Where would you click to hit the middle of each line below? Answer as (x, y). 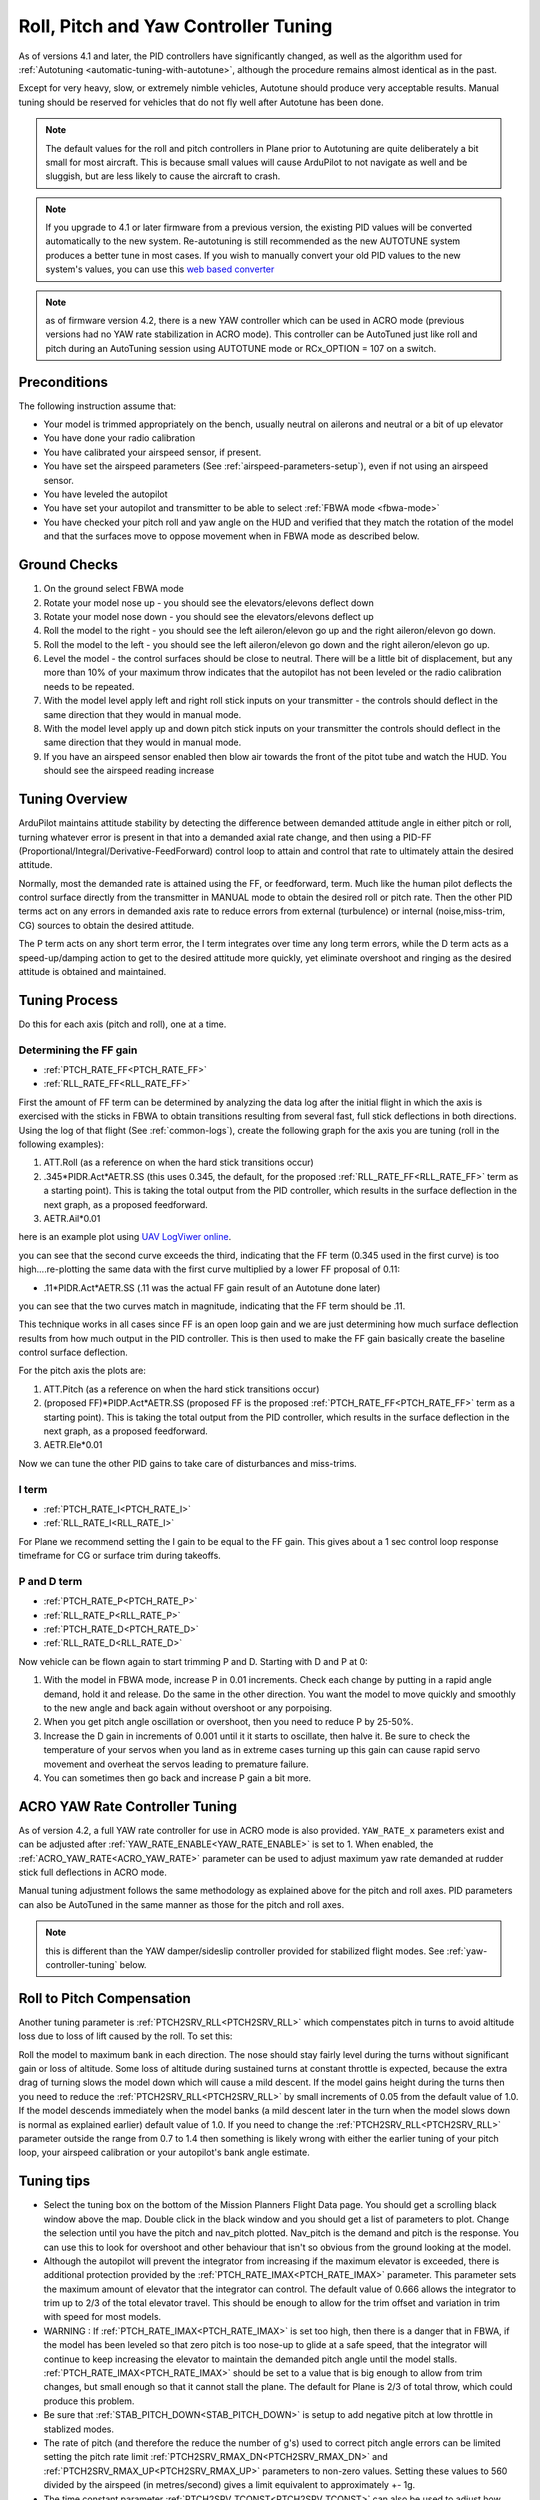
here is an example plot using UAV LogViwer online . (125, 1237)
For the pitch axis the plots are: (82, 1371)
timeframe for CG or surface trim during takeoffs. (120, 1556)
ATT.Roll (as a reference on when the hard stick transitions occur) (178, 1162)
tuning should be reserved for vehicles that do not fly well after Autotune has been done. (201, 102)
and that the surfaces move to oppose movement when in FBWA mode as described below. (231, 536)
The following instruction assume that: (97, 406)
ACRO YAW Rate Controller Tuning (127, 1806)
